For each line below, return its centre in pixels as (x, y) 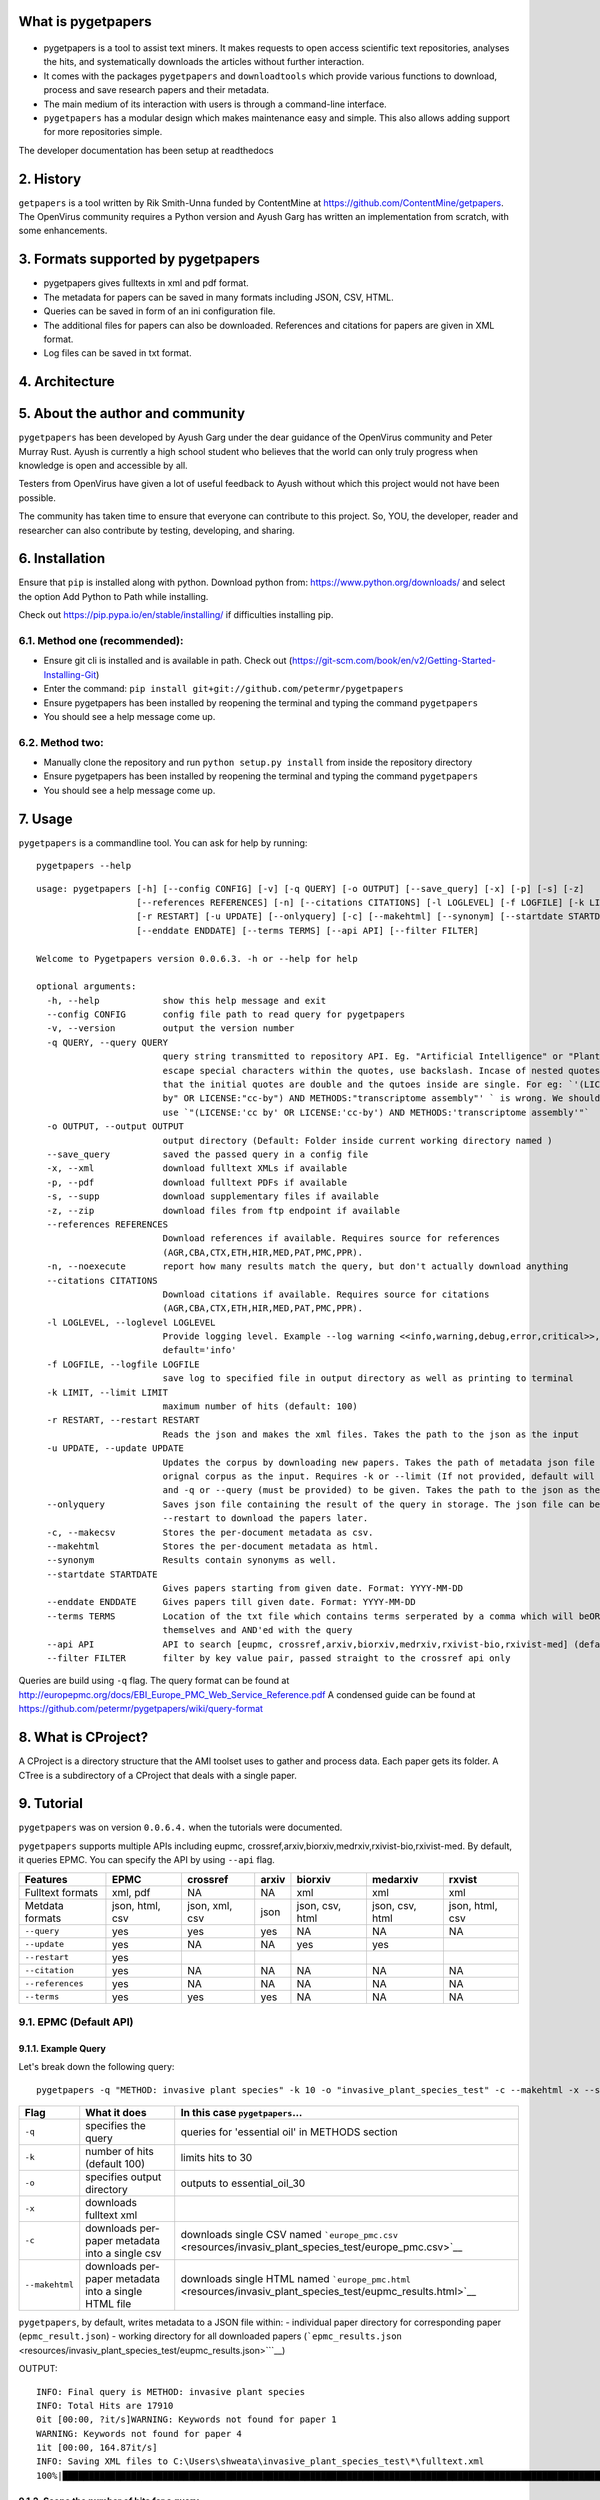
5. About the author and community (131, 413)
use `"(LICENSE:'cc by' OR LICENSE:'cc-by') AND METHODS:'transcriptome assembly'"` (376, 1112)
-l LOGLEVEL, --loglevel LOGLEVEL (131, 1322)
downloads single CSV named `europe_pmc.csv (289, 2234)
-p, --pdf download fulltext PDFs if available (197, 1182)
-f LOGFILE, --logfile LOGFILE (123, 1364)
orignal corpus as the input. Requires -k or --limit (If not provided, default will (378, 1476)
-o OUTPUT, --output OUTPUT (115, 1126)
